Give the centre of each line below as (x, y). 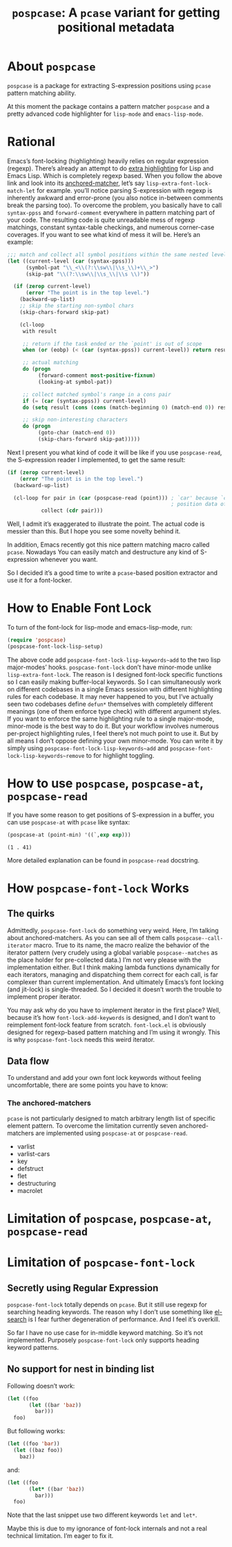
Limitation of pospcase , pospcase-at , (109, 1218)
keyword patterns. (33, 1347)
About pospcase (51, 67)
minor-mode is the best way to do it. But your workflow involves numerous (113, 726)
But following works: (36, 1431)
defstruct (30, 1168)
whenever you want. (69, 560)
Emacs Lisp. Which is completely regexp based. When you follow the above (115, 175)
